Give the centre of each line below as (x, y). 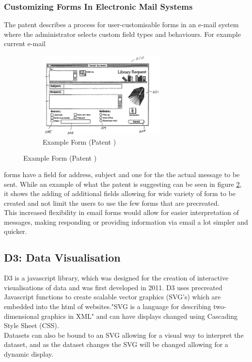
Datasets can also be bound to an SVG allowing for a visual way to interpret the (124, 335)
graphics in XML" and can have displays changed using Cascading (139, 316)
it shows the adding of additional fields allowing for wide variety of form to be (120, 193)
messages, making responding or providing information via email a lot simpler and (126, 222)
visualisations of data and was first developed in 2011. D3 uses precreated (113, 287)
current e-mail (25, 43)
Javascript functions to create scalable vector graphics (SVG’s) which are (112, 297)
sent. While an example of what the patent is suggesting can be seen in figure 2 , (123, 184)
